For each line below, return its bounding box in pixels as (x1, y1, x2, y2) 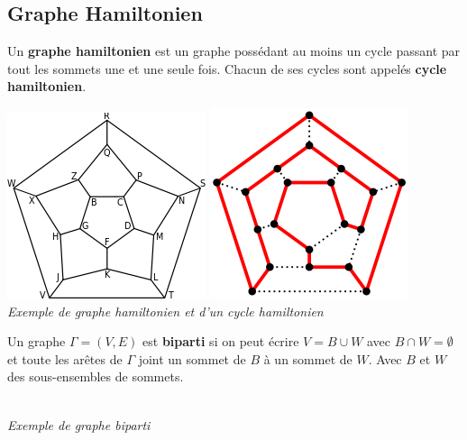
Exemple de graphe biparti (7, 415, 151, 434)
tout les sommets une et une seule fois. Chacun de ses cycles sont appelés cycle (7, 59, 447, 78)
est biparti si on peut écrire (142, 332, 299, 351)
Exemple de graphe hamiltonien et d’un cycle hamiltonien (7, 301, 324, 320)
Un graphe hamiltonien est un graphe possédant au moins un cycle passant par (7, 41, 461, 60)
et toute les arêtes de (7, 349, 123, 368)
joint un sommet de (138, 349, 246, 368)
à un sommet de (263, 349, 353, 368)
